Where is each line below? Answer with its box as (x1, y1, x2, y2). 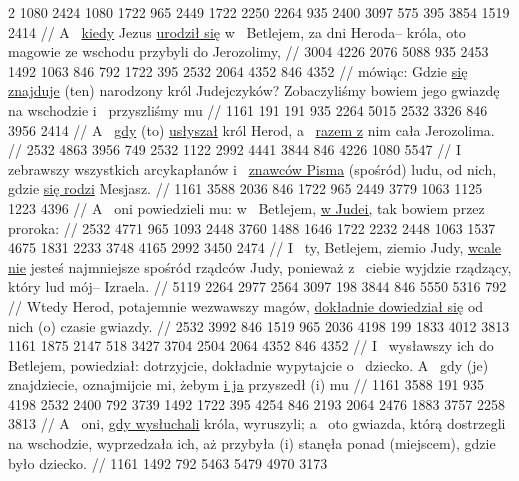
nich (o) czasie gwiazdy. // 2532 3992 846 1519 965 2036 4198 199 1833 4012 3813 (8, 315, 510, 336)
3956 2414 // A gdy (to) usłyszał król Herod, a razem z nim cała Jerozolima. (8, 119, 495, 140)
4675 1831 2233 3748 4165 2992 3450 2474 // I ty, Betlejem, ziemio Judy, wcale (8, 237, 502, 258)
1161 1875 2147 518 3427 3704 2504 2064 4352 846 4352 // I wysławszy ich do (8, 335, 494, 356)
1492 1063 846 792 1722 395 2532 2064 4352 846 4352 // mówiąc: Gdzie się (8, 60, 468, 81)
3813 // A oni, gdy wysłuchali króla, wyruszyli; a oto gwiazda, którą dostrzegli (8, 413, 506, 434)
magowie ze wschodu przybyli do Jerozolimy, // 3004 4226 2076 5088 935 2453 (8, 41, 489, 62)
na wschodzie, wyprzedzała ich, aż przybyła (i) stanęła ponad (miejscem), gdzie (8, 433, 496, 454)
